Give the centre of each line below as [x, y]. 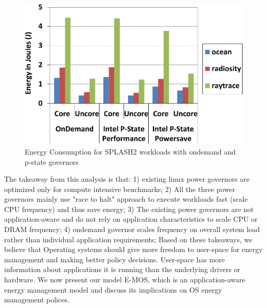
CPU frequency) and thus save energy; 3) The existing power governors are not [129, 209]
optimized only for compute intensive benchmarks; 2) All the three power [120, 189]
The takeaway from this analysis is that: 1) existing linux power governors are [127, 179]
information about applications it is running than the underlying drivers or [122, 269]
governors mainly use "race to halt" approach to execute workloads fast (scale [126, 199]
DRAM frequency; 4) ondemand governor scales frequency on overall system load [132, 229]
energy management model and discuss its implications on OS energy [113, 289]
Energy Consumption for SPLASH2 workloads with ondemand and [130, 151]
